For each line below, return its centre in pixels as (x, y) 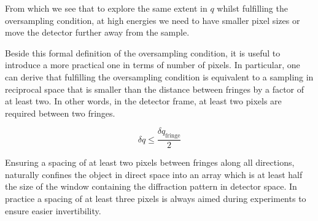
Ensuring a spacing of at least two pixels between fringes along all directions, (150, 162)
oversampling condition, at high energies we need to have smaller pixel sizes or (153, 20)
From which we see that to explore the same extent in (106, 8)
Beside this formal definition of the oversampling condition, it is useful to (143, 52)
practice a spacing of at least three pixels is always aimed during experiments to (156, 198)
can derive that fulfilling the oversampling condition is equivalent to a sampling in (159, 76)
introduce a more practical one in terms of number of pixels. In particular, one (153, 65)
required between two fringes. (60, 113)
